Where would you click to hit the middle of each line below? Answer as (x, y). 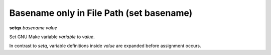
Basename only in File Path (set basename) (101, 13)
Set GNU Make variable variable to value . (52, 37)
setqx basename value (33, 28)
